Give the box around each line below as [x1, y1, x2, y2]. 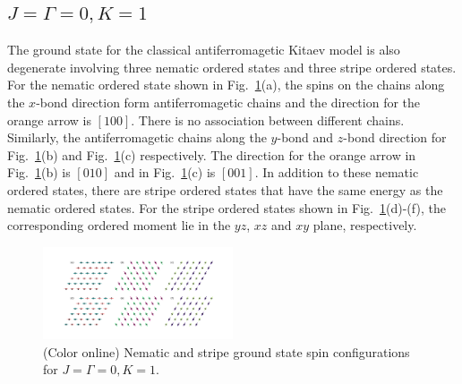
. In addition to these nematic [254, 163, 419, 182]
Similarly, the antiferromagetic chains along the [7, 128, 267, 147]
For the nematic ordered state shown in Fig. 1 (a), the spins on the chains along [7, 75, 445, 94]
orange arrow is [7, 110, 91, 129]
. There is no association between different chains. [131, 110, 405, 129]
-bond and [277, 128, 334, 147]
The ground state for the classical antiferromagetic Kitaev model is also [7, 40, 400, 59]
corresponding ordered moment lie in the [7, 216, 231, 235]
